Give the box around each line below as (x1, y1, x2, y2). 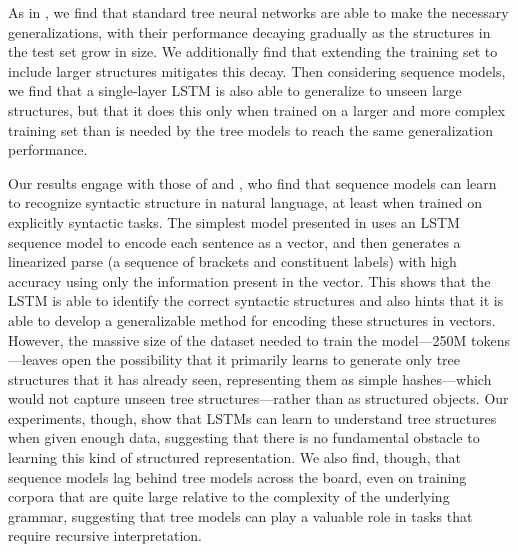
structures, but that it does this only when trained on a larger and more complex (8, 99, 506, 120)
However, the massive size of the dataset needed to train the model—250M (8, 329, 467, 350)
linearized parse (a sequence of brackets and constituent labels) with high (8, 251, 457, 272)
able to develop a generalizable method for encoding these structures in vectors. (8, 309, 496, 330)
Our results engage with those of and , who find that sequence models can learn (8, 172, 497, 193)
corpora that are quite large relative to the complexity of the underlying (8, 486, 450, 507)
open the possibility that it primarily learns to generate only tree (62, 349, 461, 370)
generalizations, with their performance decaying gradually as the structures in (8, 21, 491, 42)
